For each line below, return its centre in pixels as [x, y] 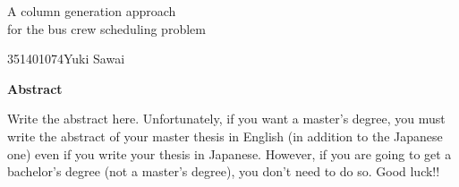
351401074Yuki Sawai [66, 59]
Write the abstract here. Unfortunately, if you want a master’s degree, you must [226, 119]
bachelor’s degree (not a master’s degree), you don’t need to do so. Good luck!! [224, 171]
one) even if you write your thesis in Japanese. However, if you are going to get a [229, 153]
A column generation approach [92, 11]
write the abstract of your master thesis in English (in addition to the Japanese [225, 136]
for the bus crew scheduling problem [106, 28]
